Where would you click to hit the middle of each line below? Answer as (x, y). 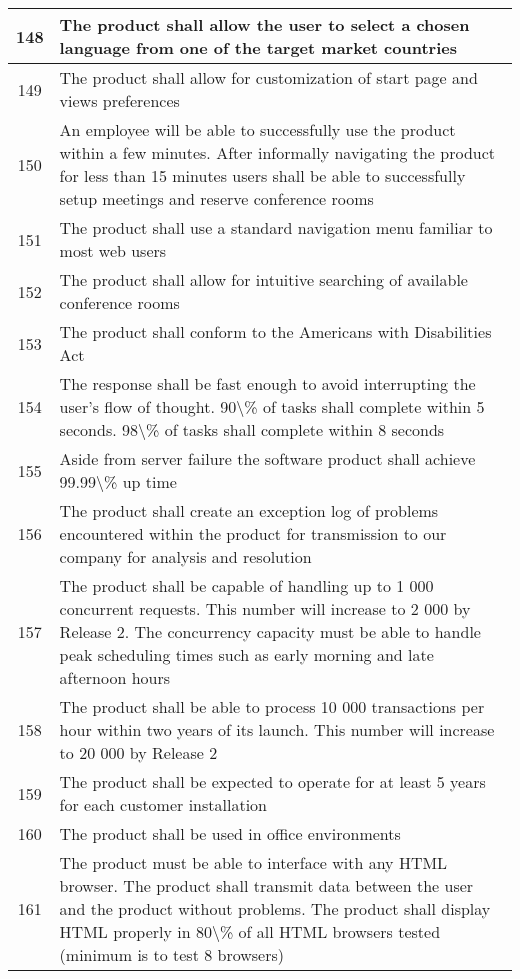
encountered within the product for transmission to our (253, 533)
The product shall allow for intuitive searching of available (263, 279)
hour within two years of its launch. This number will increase (277, 729)
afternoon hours (115, 677)
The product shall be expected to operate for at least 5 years (272, 781)
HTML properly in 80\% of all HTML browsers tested (250, 931)
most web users (113, 250)
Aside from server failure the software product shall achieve (267, 458)
